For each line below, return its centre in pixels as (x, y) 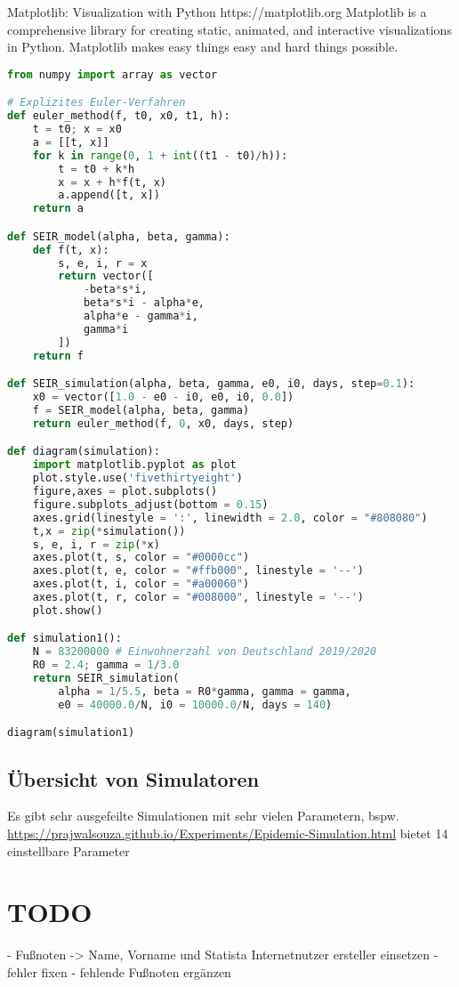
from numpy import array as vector (113, 74)
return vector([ (106, 276)
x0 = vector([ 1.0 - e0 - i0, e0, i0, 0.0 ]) (163, 397)
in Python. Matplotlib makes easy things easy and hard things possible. (203, 47)
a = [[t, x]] (71, 142)
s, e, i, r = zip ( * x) (96, 544)
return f (58, 356)
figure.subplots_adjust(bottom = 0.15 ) (150, 504)
